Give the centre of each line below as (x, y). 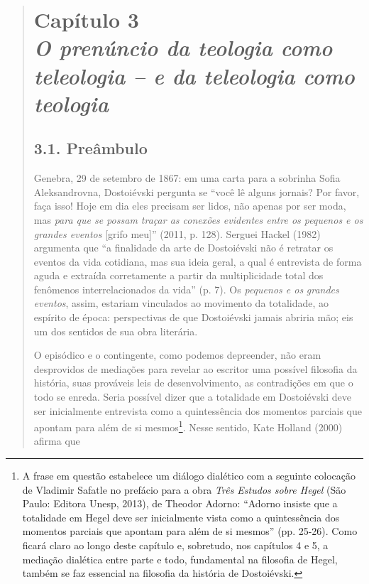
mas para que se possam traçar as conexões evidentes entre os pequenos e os (198, 219)
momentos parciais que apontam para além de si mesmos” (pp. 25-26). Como (190, 531)
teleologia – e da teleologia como (194, 75)
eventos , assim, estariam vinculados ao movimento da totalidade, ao (181, 303)
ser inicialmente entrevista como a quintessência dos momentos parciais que (198, 410)
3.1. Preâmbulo (90, 148)
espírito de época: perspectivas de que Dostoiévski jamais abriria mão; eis (193, 317)
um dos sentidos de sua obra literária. (116, 331)
